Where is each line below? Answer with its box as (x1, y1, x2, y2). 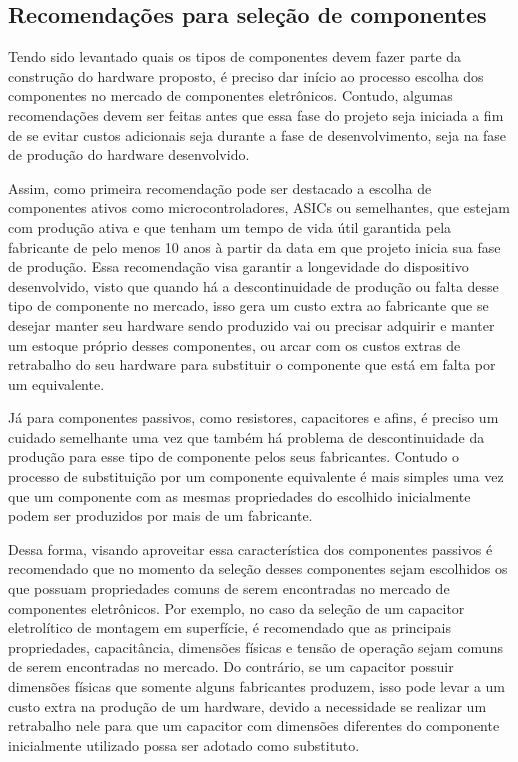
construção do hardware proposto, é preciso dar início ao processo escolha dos (8, 65, 484, 86)
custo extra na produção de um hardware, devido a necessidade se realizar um (8, 695, 487, 716)
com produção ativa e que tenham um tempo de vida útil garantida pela (8, 216, 452, 237)
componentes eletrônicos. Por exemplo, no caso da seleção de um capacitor (8, 597, 465, 618)
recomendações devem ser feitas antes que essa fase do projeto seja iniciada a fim (8, 104, 504, 125)
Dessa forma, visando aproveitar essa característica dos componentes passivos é (8, 538, 493, 559)
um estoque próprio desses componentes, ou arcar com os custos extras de (8, 334, 461, 355)
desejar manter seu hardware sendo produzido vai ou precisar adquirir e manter (8, 314, 495, 335)
